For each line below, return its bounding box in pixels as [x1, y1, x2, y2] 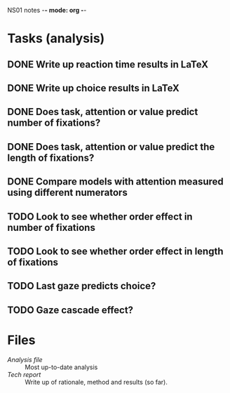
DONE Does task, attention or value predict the [7, 140, 215, 153]
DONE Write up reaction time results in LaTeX [7, 58, 209, 70]
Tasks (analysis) [7, 31, 105, 46]
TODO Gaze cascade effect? [7, 304, 134, 316]
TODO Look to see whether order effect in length [7, 245, 224, 257]
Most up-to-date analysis [25, 363, 98, 371]
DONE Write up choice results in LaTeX [7, 82, 180, 94]
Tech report [7, 370, 41, 378]
